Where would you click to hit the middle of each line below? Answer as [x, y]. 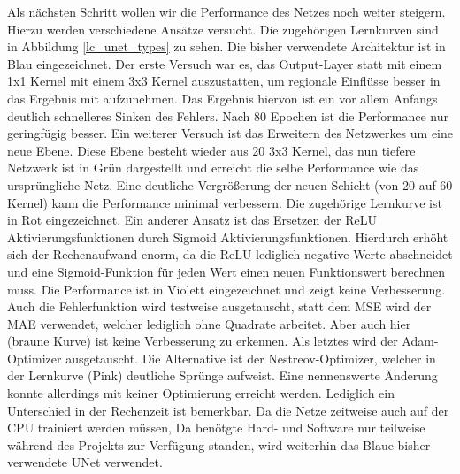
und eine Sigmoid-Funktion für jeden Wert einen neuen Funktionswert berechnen [226, 271]
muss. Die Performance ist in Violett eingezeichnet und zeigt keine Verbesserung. [226, 289]
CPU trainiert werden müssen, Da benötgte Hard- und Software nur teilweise [216, 428]
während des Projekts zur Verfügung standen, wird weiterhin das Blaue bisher [219, 444]
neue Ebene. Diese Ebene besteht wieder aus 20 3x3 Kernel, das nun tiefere [211, 150]
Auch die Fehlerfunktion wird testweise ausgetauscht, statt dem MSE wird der [219, 306]
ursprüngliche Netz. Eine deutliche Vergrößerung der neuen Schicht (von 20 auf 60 [230, 184]
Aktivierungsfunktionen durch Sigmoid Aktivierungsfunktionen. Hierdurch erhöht [228, 237]
